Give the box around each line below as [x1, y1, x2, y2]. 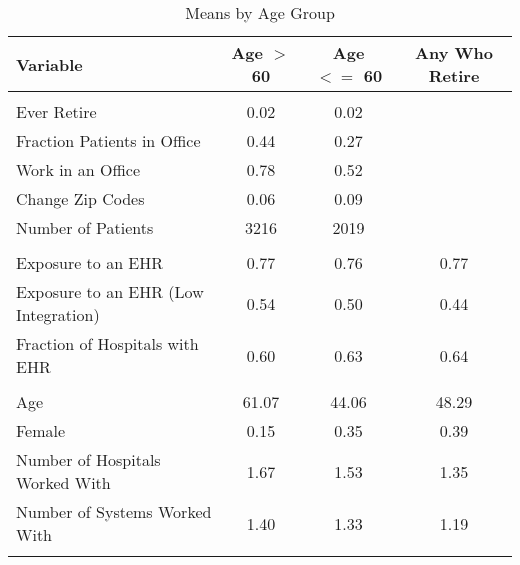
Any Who [415, 41, 494, 64]
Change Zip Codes [16, 187, 145, 210]
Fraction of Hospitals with [16, 332, 199, 355]
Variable [16, 52, 83, 76]
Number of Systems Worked [16, 500, 212, 523]
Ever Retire [16, 100, 97, 123]
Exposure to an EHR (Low [16, 280, 204, 303]
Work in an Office [16, 158, 141, 181]
